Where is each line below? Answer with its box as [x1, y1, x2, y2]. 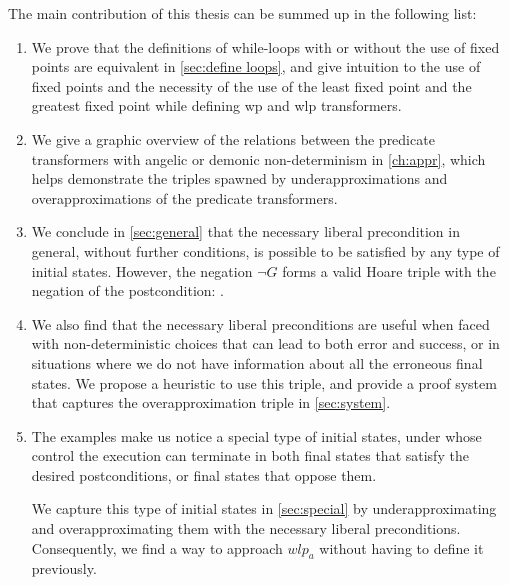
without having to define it [319, 537, 484, 558]
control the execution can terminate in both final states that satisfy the [31, 445, 469, 466]
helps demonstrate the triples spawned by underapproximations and [31, 168, 448, 189]
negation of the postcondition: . [31, 280, 225, 301]
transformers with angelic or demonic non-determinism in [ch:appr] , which [31, 148, 486, 169]
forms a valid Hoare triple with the [282, 260, 496, 281]
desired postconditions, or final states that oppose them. [31, 464, 377, 485]
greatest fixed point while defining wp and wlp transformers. [31, 95, 402, 116]
